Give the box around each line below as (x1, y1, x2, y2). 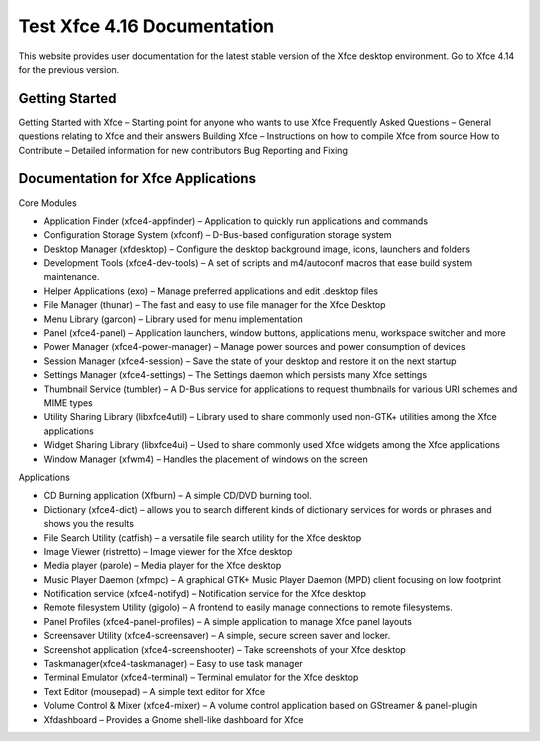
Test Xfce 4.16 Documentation (18, 15, 275, 37)
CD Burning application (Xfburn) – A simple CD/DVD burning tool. (43, 490, 312, 502)
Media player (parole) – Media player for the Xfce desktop (43, 560, 282, 572)
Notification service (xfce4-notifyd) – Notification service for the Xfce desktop (43, 588, 367, 600)
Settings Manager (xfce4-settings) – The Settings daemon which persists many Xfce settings (43, 369, 428, 381)
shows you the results (43, 518, 135, 530)
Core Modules (18, 196, 77, 209)
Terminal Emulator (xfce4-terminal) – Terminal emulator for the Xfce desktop (43, 671, 359, 684)
